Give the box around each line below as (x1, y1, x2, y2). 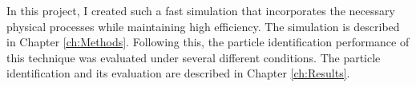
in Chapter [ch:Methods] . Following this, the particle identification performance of (6, 34, 410, 50)
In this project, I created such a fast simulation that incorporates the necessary (6, 2, 395, 18)
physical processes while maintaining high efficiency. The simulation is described (6, 18, 400, 34)
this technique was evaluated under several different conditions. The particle (6, 49, 381, 65)
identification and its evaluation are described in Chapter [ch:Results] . (6, 65, 350, 81)
